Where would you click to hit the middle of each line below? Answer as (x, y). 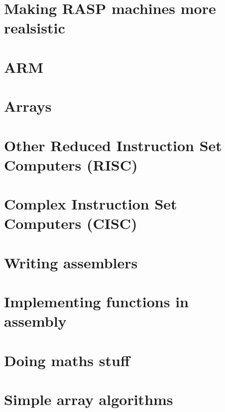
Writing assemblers (71, 262)
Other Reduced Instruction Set (113, 145)
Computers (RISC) (71, 164)
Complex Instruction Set (91, 204)
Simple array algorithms (89, 399)
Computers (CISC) (71, 223)
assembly (35, 321)
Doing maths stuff (67, 360)
